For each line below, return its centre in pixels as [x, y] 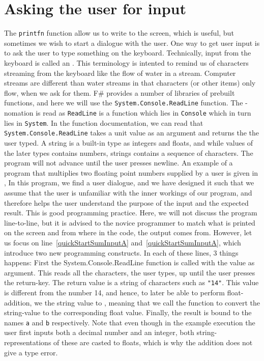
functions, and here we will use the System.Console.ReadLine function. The [124, 103]
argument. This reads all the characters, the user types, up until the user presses [130, 272]
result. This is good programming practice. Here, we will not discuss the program [131, 213]
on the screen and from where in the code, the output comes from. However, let [128, 232]
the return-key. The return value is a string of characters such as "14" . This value [131, 282]
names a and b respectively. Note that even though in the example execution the [130, 322]
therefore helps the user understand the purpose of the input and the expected [126, 202]
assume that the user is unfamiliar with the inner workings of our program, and [128, 192]
